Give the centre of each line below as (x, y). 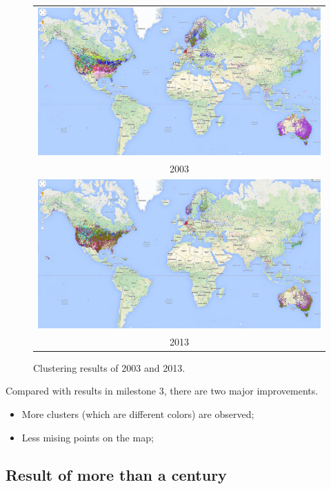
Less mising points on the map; (88, 437)
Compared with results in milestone (81, 391)
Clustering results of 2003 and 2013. (109, 367)
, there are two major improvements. (241, 391)
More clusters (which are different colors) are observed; (138, 413)
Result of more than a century (116, 474)
